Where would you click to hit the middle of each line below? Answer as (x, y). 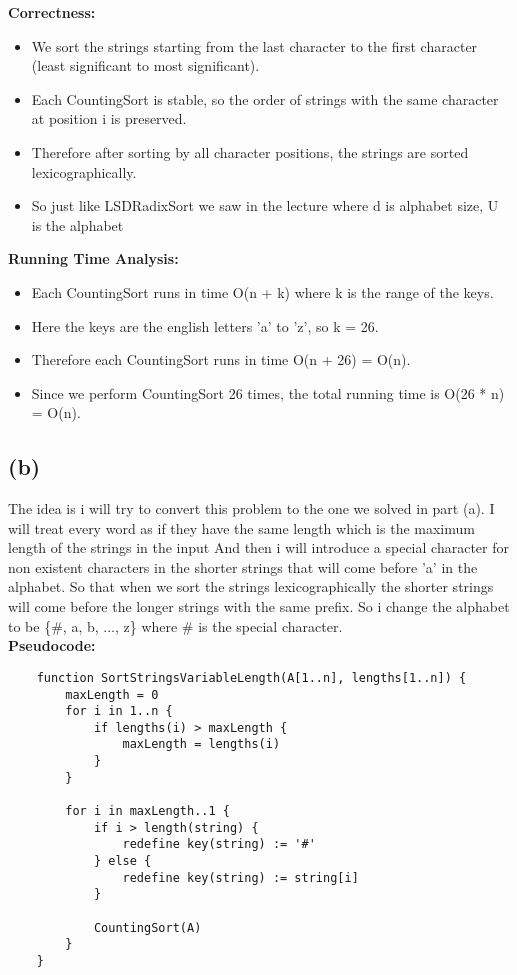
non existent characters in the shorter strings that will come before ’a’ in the (243, 566)
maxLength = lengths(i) (201, 744)
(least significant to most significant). (145, 65)
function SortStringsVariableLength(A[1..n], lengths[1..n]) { (251, 677)
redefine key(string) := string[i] (240, 877)
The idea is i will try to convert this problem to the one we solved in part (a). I (251, 508)
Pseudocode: (52, 645)
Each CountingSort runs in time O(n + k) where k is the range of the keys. (262, 291)
